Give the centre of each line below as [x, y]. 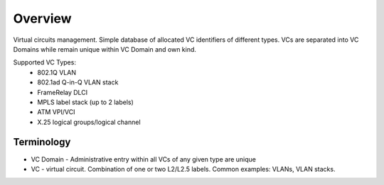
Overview [42, 18]
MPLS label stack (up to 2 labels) [86, 102]
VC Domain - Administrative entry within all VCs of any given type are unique [143, 159]
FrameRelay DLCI [63, 92]
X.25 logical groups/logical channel [89, 122]
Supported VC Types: [44, 62]
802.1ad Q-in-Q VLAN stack [78, 82]
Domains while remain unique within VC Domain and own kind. [105, 49]
